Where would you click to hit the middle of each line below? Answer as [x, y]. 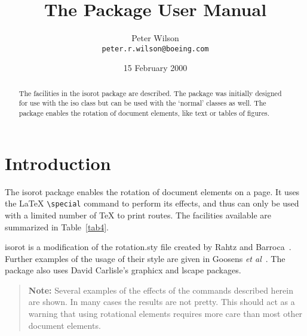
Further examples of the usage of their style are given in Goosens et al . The [145, 258]
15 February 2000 [155, 68]
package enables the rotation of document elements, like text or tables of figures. [144, 113]
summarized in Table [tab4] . [57, 226]
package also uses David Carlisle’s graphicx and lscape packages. [123, 270]
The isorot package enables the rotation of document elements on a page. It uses [152, 191]
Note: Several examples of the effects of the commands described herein [161, 290]
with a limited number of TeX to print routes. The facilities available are [138, 215]
